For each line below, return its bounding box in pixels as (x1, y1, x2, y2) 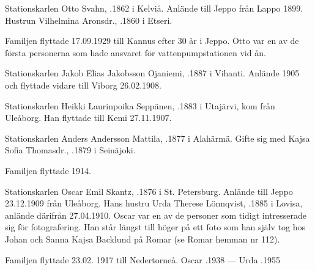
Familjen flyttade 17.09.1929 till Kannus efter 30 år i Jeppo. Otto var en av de (5, 34, 299, 47)
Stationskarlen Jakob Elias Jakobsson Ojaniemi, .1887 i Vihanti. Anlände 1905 (5, 67, 300, 79)
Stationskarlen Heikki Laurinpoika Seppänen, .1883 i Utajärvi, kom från (5, 99, 275, 112)
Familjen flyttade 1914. (5, 164, 91, 177)
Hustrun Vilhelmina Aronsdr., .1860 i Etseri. (5, 13, 172, 26)
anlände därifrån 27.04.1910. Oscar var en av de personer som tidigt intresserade (5, 208, 307, 221)
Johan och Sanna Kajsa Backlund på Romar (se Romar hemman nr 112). (5, 232, 280, 245)
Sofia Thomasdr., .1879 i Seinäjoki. (5, 144, 136, 156)
